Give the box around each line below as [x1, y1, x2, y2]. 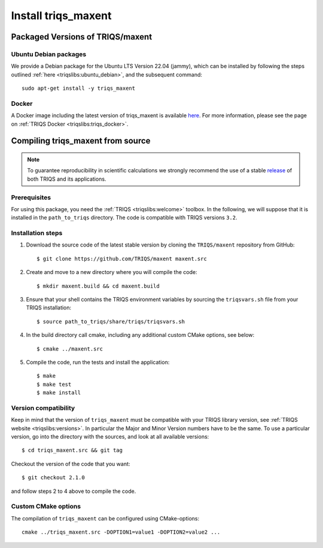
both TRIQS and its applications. [27, 175, 106, 182]
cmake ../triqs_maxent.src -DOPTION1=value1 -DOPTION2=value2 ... [22, 529, 221, 535]
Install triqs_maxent [11, 9, 112, 22]
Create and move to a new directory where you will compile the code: [26, 269, 197, 276]
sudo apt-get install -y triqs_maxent [22, 85, 136, 92]
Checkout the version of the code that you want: [11, 460, 130, 467]
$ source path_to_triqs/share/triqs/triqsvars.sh [36, 318, 185, 325]
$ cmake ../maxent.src [36, 345, 103, 352]
